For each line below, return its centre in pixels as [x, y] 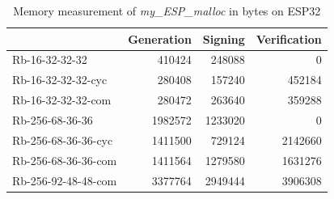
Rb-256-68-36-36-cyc [63, 140]
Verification [289, 38]
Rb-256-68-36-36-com [65, 160]
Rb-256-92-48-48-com [65, 180]
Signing [224, 38]
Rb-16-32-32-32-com [62, 100]
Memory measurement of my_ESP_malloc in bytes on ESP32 [167, 11]
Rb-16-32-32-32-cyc [60, 80]
